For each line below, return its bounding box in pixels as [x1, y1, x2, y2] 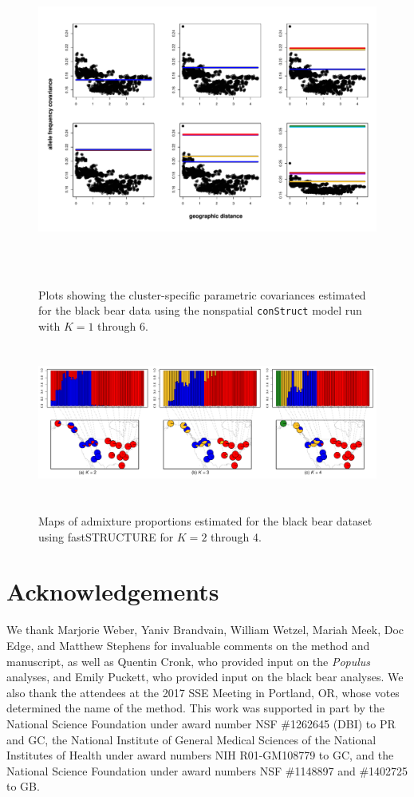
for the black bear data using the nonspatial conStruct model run [38, 302, 362, 319]
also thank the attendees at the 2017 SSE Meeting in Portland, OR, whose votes [6, 684, 400, 700]
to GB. [6, 778, 40, 795]
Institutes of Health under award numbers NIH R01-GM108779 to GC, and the [6, 747, 394, 763]
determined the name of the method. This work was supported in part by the [6, 700, 385, 716]
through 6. [97, 317, 148, 334]
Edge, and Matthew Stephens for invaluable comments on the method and [6, 636, 370, 653]
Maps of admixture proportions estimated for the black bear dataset [38, 513, 373, 529]
